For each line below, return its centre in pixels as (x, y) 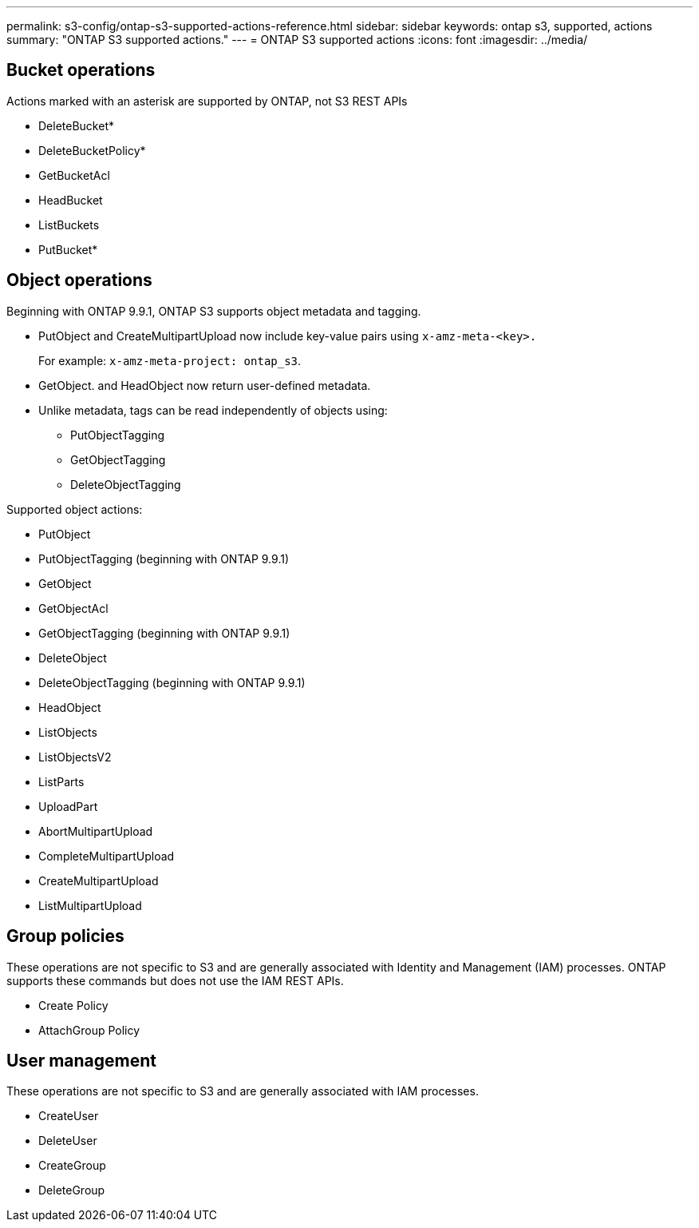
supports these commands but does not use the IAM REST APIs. (175, 980)
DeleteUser (68, 1141)
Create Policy (73, 1005)
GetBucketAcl (74, 175)
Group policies (65, 936)
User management (82, 1060)
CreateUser (69, 1116)
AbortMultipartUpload (96, 831)
